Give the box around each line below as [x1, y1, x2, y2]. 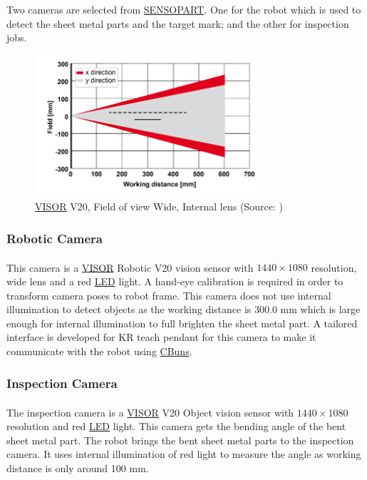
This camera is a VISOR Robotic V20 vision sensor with [6, 260, 254, 275]
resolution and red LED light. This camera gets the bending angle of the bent [6, 419, 346, 434]
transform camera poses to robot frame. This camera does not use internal [6, 287, 331, 302]
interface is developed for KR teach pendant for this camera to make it [6, 330, 316, 344]
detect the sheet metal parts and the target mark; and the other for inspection [6, 16, 349, 31]
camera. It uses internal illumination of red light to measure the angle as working [6, 446, 361, 461]
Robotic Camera [6, 229, 103, 247]
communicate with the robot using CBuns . [6, 344, 192, 359]
